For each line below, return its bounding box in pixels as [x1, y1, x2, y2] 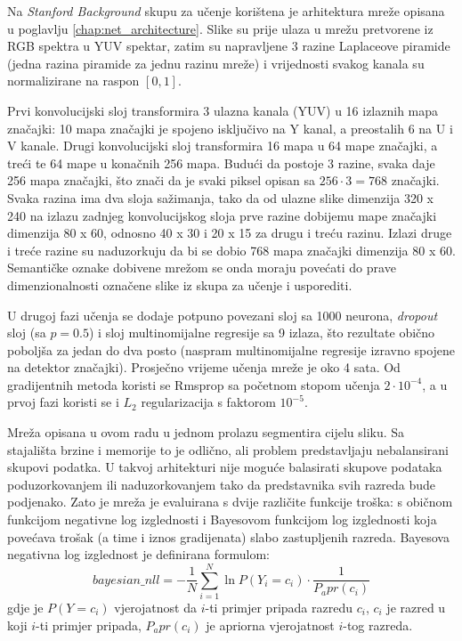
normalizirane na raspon [7, 71, 140, 90]
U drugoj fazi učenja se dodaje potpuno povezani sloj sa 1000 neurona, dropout [7, 305, 438, 324]
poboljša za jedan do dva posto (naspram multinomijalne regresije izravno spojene [7, 340, 456, 359]
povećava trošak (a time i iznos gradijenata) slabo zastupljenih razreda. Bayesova [7, 527, 450, 546]
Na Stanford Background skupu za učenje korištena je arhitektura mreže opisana [7, 2, 445, 20]
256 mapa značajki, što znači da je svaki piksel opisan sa [7, 171, 316, 190]
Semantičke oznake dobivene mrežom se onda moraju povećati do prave [7, 258, 396, 277]
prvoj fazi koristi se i [7, 393, 119, 411]
